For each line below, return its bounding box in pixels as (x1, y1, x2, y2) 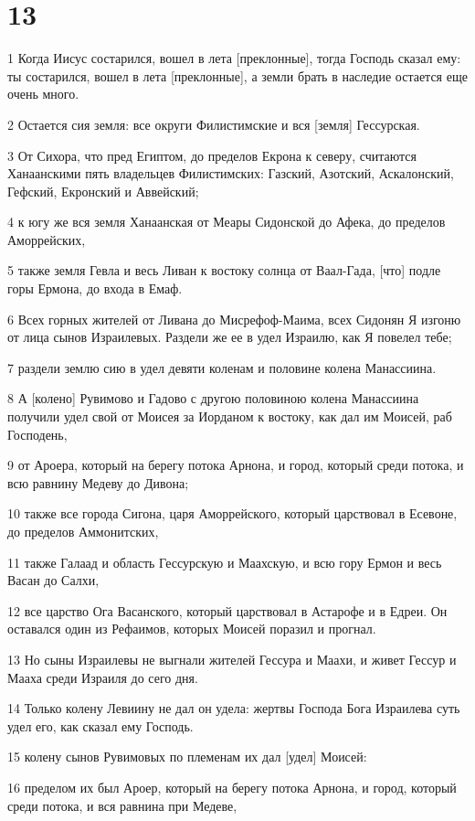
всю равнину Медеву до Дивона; (7, 473, 189, 492)
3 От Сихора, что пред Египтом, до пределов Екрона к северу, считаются (7, 145, 417, 165)
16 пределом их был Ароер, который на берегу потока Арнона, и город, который (7, 777, 457, 796)
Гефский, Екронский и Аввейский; (7, 181, 199, 200)
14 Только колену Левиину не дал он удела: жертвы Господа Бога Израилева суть (7, 698, 460, 718)
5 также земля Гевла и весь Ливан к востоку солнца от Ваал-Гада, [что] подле (7, 261, 441, 280)
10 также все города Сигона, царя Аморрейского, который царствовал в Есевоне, (7, 504, 458, 523)
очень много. (7, 84, 79, 103)
